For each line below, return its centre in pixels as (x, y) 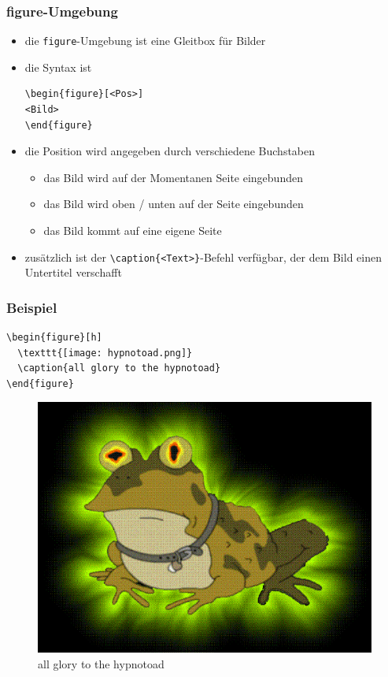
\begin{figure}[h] (54, 338)
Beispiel (32, 307)
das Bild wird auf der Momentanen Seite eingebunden (173, 177)
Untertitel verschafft (73, 272)
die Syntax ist (58, 67)
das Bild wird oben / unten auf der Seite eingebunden (174, 204)
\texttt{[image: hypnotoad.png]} (105, 353)
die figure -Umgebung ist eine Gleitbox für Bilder (145, 41)
